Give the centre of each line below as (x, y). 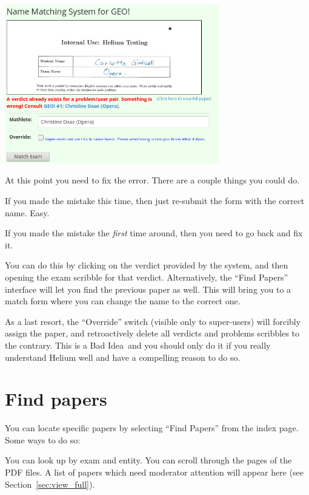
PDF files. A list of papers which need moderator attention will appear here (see (154, 472)
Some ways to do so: (43, 439)
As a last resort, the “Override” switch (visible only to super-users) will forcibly (153, 321)
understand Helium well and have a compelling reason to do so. (123, 357)
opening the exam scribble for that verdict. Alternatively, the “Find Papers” (147, 277)
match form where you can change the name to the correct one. (123, 301)
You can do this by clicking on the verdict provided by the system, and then (147, 265)
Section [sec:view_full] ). (50, 484)
